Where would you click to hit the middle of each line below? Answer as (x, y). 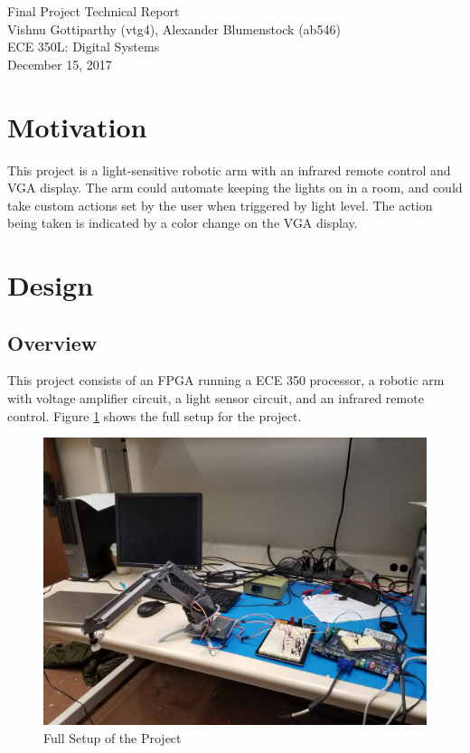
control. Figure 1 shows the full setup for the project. (155, 415)
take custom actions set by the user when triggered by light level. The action (220, 205)
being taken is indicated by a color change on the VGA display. (183, 223)
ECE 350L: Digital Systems (84, 47)
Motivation (77, 126)
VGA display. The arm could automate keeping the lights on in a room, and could (235, 188)
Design (51, 285)
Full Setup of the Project (113, 737)
